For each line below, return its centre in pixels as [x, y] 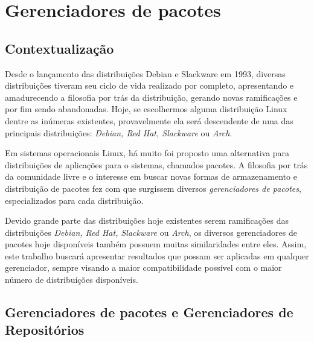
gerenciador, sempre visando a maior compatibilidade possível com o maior [143, 268]
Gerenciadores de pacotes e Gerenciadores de [149, 312]
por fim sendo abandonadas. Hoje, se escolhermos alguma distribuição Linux [146, 109]
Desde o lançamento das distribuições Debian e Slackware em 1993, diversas [145, 73]
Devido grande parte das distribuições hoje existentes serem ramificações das [147, 220]
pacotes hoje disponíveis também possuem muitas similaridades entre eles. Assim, [156, 244]
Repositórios [45, 330]
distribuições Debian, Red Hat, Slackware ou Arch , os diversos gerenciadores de [151, 232]
